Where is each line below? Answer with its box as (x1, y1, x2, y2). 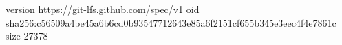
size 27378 (6, 29, 48, 43)
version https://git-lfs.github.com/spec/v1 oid (6, 2, 200, 16)
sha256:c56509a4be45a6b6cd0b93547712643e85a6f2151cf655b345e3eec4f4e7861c (6, 15, 336, 29)
